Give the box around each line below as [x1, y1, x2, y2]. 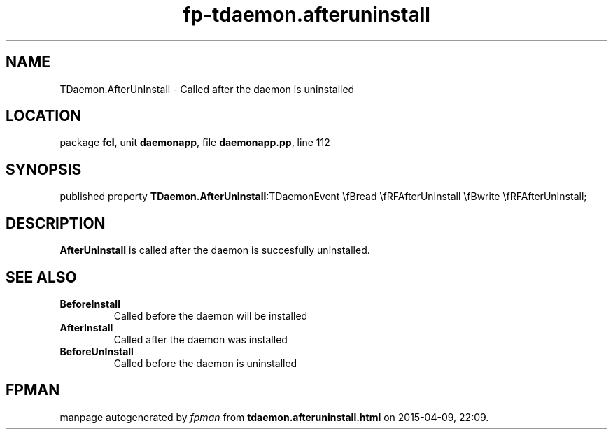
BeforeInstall [59, 297, 120, 310]
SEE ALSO [6, 268, 77, 286]
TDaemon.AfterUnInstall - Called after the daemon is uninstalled [59, 83, 355, 95]
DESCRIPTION [6, 214, 106, 232]
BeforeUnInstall [59, 345, 134, 357]
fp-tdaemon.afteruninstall [183, 3, 430, 27]
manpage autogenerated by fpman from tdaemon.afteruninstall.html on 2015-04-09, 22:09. [59, 411, 489, 423]
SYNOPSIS [6, 160, 82, 178]
